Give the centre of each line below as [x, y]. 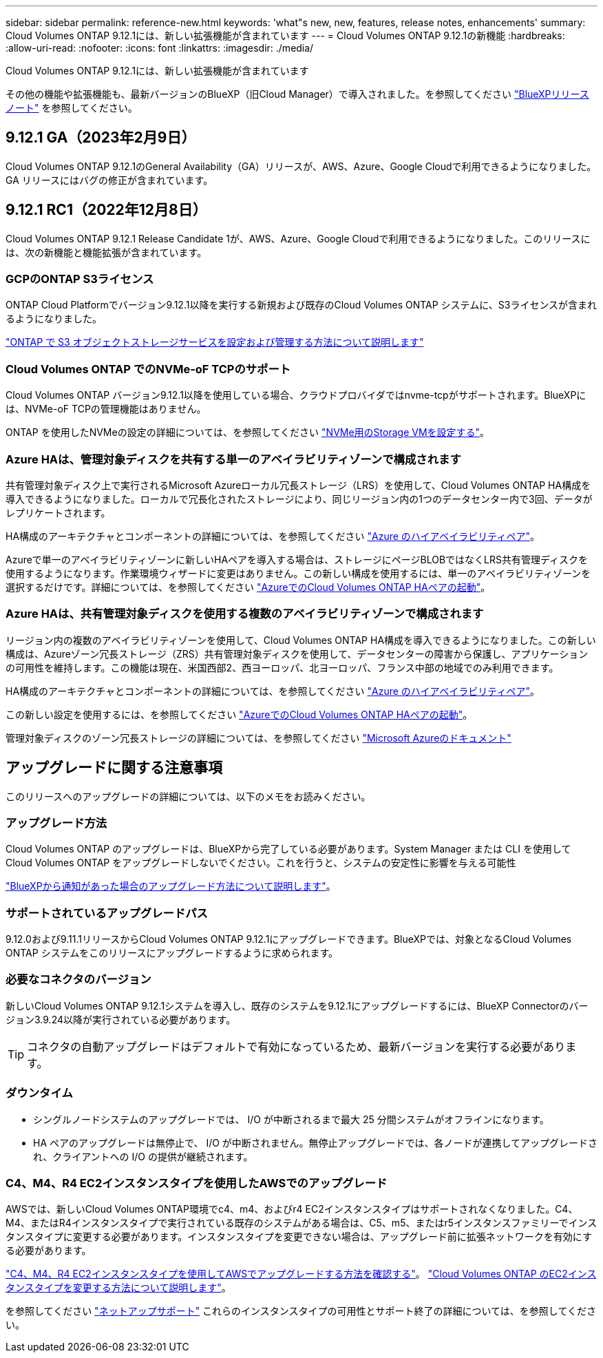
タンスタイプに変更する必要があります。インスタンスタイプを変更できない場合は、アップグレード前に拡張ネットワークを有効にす [299, 1237]
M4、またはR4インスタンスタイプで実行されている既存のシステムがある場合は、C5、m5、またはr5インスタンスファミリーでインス [301, 1223]
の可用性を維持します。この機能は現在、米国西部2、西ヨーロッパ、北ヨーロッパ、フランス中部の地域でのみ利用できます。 [282, 667]
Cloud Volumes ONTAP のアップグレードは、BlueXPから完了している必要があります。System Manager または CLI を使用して [288, 849]
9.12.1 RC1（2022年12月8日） [106, 210]
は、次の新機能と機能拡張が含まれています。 [106, 252]
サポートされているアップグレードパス [107, 913]
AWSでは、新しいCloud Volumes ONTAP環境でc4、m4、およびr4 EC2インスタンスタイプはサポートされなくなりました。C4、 [292, 1209]
